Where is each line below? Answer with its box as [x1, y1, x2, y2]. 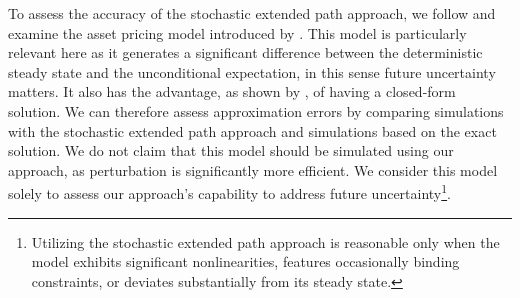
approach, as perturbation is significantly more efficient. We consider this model [8, 159, 498, 180]
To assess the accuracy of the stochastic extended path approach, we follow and [8, 3, 496, 23]
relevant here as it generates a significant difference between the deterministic [8, 42, 483, 63]
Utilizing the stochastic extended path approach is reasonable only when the [31, 231, 500, 252]
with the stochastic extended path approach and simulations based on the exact [8, 120, 497, 141]
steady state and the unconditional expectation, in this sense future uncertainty [8, 61, 496, 82]
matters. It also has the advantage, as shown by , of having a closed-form [8, 81, 456, 102]
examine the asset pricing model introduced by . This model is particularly [8, 22, 467, 43]
